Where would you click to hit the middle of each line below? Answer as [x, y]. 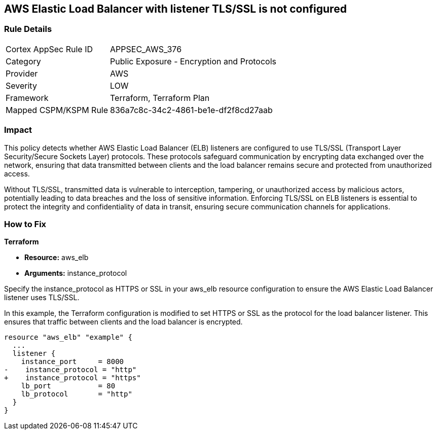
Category [23, 61]
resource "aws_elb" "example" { [68, 337]
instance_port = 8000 [72, 362]
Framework [27, 98]
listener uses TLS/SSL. [42, 298]
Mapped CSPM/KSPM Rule [57, 110]
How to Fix [25, 224]
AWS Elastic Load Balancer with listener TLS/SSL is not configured [175, 9]
